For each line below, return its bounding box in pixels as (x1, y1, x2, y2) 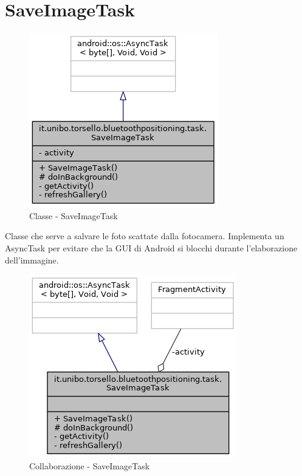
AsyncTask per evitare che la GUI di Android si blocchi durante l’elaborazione (5, 241, 298, 254)
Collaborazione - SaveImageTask (29, 459, 150, 472)
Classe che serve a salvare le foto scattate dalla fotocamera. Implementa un (5, 229, 284, 242)
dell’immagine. (5, 253, 59, 266)
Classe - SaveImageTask (29, 209, 118, 222)
